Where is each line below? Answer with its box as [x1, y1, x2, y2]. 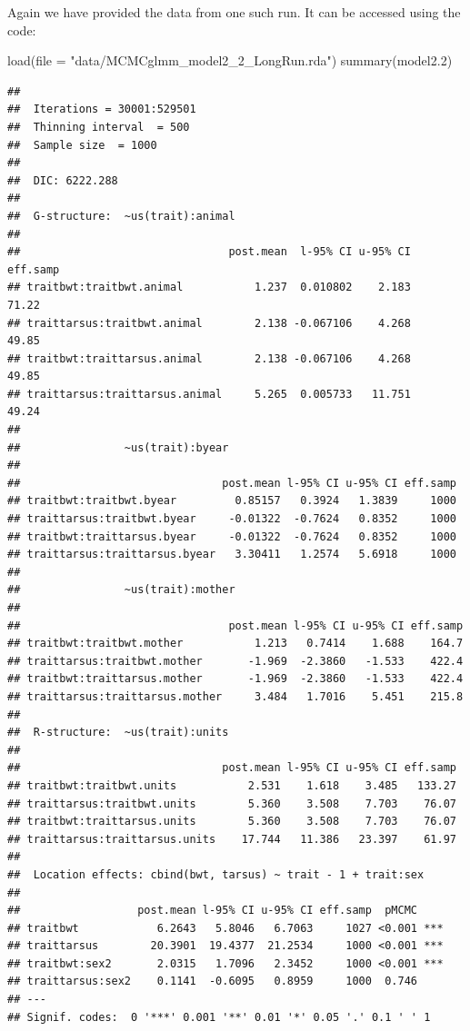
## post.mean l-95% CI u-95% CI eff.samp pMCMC [7, 904, 418, 917]
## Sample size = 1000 [7, 138, 157, 152]
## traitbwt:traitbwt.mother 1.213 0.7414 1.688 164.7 [7, 637, 464, 650]
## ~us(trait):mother [7, 583, 235, 597]
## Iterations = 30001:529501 [7, 103, 196, 116]
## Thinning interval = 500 [7, 120, 190, 134]
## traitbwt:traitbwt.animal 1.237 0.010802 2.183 [7, 281, 411, 294]
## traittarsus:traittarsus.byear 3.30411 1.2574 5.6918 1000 [7, 548, 456, 561]
